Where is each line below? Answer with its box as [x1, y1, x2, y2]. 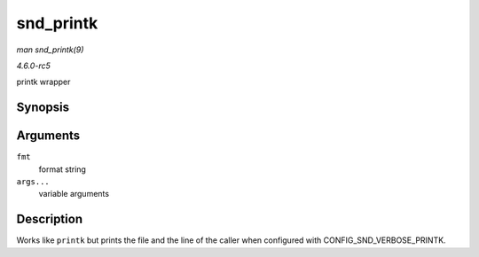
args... [16, 177, 51, 187]
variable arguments [38, 189, 110, 199]
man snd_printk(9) [16, 44, 84, 55]
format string [38, 164, 86, 175]
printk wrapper [16, 76, 71, 88]
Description [16, 212, 83, 227]
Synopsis [16, 100, 70, 115]
